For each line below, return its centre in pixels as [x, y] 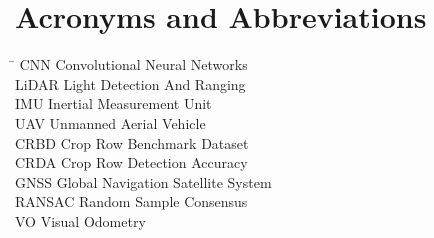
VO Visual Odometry [80, 220]
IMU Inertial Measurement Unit [113, 103]
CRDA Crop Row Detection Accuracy [131, 162]
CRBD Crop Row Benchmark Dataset [132, 142]
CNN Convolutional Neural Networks [133, 64]
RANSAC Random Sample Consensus [131, 201]
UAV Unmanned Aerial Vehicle [110, 122]
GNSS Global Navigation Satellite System [143, 181]
